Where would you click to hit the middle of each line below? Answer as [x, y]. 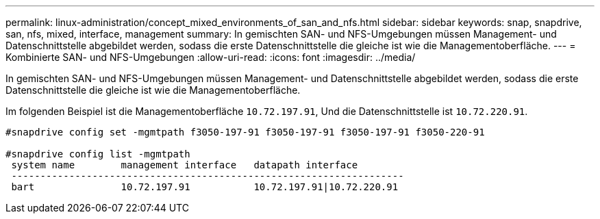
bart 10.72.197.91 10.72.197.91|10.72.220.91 [205, 187]
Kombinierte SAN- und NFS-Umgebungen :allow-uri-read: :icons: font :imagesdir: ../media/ [211, 57]
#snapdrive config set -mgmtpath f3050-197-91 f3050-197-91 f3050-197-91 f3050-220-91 [245, 132]
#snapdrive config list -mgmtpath [98, 154]
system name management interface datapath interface [185, 165]
